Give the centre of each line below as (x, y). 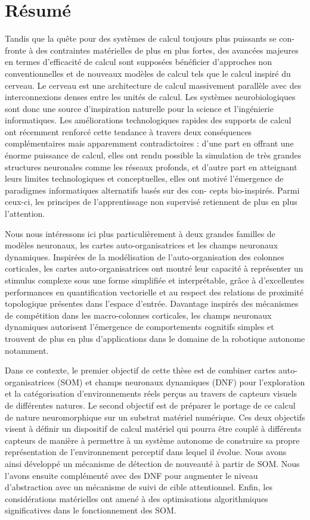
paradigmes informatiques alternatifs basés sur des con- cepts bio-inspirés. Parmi (152, 190)
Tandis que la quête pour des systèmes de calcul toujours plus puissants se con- (150, 38)
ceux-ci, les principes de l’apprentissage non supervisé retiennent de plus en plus (151, 202)
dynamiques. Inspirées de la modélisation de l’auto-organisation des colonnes (145, 256)
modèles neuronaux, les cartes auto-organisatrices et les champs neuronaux (142, 245)
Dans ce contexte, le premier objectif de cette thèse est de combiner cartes (140, 370)
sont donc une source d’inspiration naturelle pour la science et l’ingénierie (139, 108)
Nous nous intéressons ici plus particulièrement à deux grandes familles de (140, 233)
